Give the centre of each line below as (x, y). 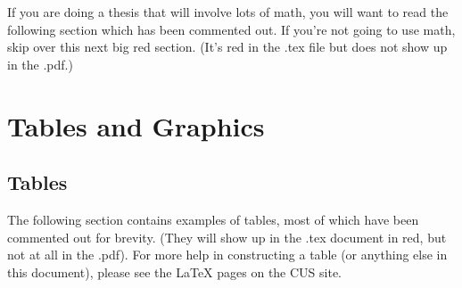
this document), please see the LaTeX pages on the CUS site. (175, 272)
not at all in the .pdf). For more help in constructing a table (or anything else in (227, 255)
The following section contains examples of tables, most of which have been (213, 219)
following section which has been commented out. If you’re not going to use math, (231, 29)
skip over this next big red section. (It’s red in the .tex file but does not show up (227, 47)
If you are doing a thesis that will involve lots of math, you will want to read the (228, 12)
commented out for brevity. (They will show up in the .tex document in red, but (227, 237)
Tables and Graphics (136, 125)
